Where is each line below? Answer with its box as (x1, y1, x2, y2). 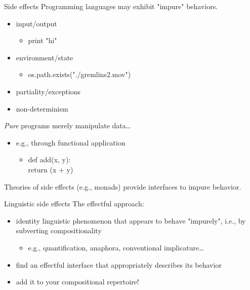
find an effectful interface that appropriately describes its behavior (16, 259, 222, 270)
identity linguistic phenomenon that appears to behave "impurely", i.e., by (16, 215, 246, 226)
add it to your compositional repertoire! (16, 276, 139, 287)
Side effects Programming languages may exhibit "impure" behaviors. (4, 1, 218, 11)
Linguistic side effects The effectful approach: (4, 198, 144, 209)
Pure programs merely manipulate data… (4, 120, 131, 131)
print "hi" (28, 35, 57, 46)
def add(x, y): (28, 154, 71, 165)
